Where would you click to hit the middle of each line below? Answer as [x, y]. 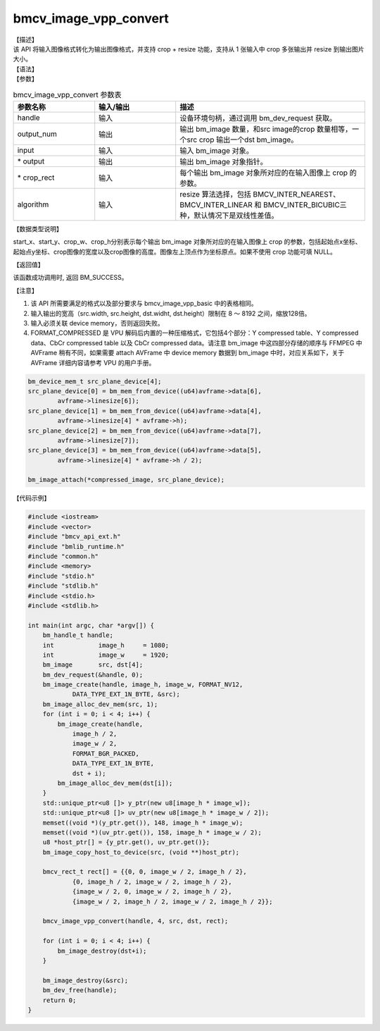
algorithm [33, 204]
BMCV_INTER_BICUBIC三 [305, 204]
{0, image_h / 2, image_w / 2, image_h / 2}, [152, 882]
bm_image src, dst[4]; [93, 665]
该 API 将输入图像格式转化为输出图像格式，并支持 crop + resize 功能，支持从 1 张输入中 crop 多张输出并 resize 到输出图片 [189, 49]
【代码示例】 [32, 498]
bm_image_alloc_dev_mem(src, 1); [100, 704]
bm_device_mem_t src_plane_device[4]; [95, 381]
